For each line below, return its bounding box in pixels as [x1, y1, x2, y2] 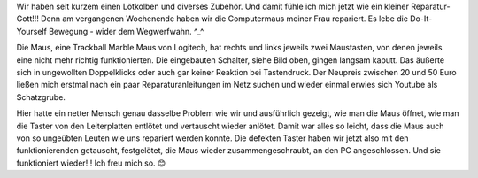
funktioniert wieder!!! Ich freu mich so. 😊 [16, 158, 166, 168]
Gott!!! [16, 13, 40, 24]
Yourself [16, 26, 48, 36]
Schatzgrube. [16, 91, 66, 102]
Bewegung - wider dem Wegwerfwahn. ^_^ [49, 26, 204, 36]
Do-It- [410, 13, 433, 24]
